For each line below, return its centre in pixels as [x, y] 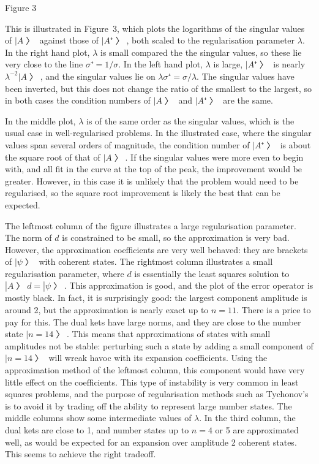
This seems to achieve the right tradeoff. [81, 454]
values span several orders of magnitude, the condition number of [127, 144]
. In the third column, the [247, 418]
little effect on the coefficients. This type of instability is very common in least [152, 382]
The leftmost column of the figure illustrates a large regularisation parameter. [151, 225]
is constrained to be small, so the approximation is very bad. [176, 238]
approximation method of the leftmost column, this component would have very [155, 370]
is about [295, 144]
